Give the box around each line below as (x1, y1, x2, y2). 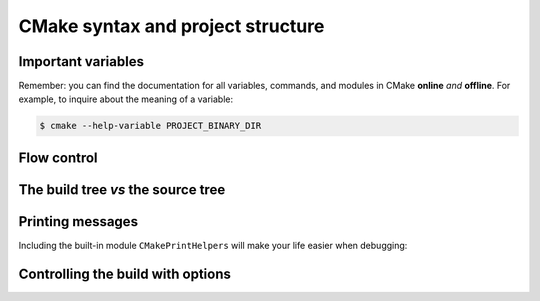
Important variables (18, 53, 145, 70)
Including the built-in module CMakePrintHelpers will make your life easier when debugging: (18, 239, 408, 251)
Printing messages (18, 213, 139, 230)
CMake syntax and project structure (18, 15, 325, 37)
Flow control (18, 149, 99, 166)
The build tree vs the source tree (18, 181, 226, 198)
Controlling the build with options (18, 265, 232, 282)
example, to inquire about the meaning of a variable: (18, 93, 234, 105)
